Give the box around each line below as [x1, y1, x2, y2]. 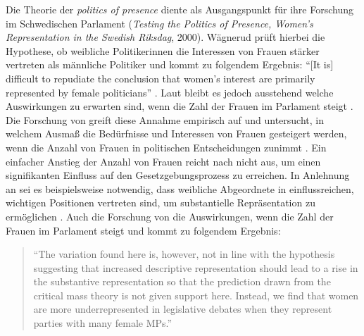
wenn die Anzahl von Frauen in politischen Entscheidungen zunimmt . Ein [6, 139, 327, 154]
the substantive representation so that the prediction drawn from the [33, 274, 331, 289]
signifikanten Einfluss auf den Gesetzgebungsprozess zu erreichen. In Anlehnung [6, 168, 350, 182]
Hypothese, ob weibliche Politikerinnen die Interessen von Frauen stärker [6, 43, 320, 58]
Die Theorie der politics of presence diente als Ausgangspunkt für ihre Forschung [6, 2, 353, 16]
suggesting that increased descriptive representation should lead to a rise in [33, 260, 358, 275]
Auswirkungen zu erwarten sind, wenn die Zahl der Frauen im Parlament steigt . [6, 99, 353, 113]
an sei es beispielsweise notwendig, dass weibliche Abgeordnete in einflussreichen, [6, 181, 354, 196]
